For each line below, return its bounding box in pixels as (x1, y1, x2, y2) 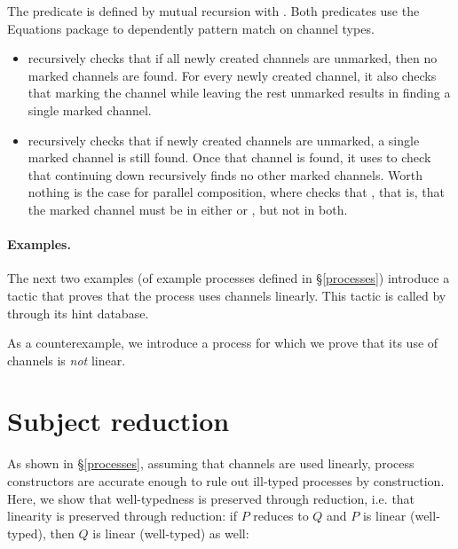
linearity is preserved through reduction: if (7, 506, 237, 525)
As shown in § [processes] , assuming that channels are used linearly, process (7, 454, 415, 473)
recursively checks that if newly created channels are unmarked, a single (28, 130, 420, 149)
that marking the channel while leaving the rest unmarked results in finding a (28, 83, 451, 102)
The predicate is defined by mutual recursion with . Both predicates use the (7, 2, 420, 20)
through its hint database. (7, 303, 149, 322)
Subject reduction (7, 403, 230, 439)
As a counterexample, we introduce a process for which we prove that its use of (7, 333, 438, 352)
